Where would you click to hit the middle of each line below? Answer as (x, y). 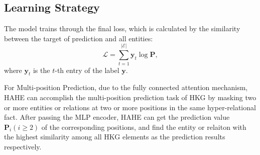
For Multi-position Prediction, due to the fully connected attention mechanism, (126, 87)
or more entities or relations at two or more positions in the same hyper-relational (130, 107)
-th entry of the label (87, 70)
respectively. (23, 146)
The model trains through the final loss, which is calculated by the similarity (122, 28)
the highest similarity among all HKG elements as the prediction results (115, 137)
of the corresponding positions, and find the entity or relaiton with (144, 127)
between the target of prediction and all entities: (79, 38)
